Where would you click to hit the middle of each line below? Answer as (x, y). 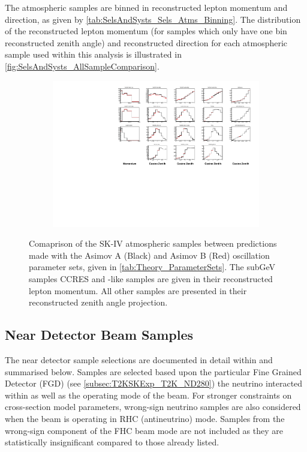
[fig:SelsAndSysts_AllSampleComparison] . (82, 66)
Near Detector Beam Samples (99, 335)
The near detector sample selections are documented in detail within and (139, 360)
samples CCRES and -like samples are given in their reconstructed (151, 279)
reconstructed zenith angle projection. (98, 302)
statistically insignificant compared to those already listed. (112, 442)
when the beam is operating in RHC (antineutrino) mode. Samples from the (145, 418)
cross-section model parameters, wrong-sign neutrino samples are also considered (153, 407)
